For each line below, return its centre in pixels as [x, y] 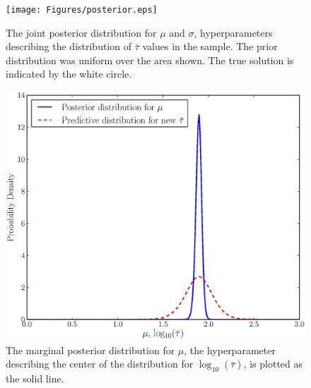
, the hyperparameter [230, 350]
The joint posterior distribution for [81, 32]
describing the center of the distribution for [100, 364]
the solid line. [35, 378]
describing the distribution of [69, 46]
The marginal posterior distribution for [90, 350]
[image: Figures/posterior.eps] [82, 10]
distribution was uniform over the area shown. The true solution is [150, 60]
